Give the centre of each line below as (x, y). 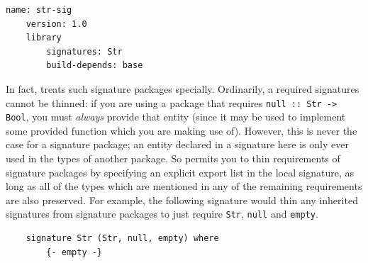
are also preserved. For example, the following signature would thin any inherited (182, 200)
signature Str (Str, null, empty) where (122, 239)
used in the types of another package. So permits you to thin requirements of (173, 158)
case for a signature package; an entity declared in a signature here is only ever (177, 144)
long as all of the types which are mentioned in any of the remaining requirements (184, 186)
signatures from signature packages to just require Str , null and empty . (162, 214)
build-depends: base (95, 66)
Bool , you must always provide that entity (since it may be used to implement (176, 117)
